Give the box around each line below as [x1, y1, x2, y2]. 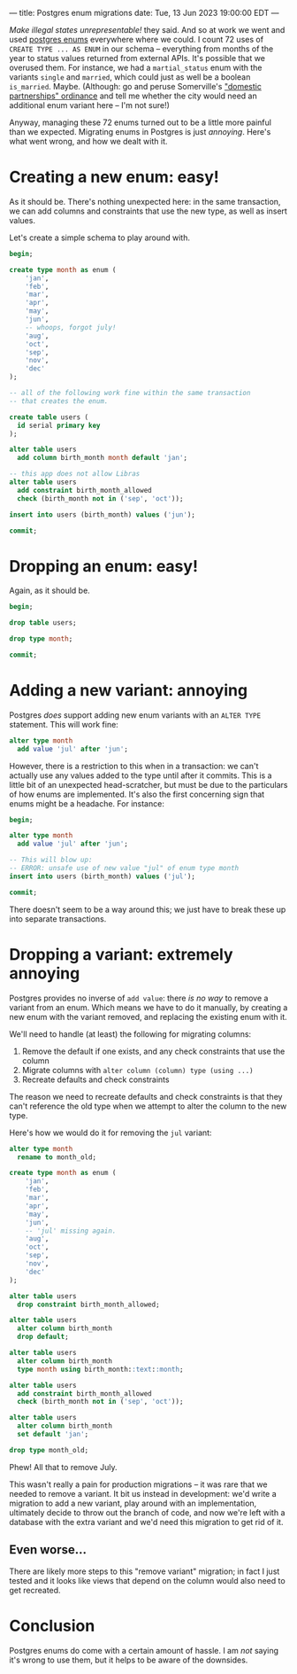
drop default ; [17, 1333, 69, 1342]
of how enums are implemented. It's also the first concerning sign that [9, 789, 265, 799]
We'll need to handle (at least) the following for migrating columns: [9, 1028, 252, 1039]
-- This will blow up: [9, 855, 93, 865]
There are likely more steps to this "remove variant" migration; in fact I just [9, 1566, 280, 1577]
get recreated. [9, 1584, 61, 1595]
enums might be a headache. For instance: [9, 798, 165, 809]
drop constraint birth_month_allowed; [17, 1300, 161, 1309]
